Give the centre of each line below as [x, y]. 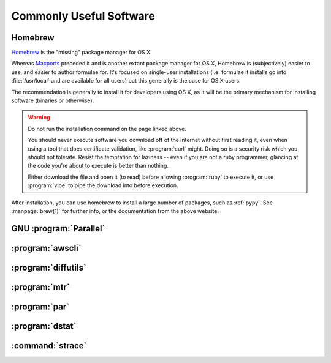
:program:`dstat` [44, 326]
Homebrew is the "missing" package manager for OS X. [82, 53]
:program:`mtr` [40, 287]
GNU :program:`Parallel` [58, 229]
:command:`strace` [49, 346]
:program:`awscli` [46, 248]
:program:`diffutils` [49, 267]
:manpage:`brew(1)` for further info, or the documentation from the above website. [115, 211]
